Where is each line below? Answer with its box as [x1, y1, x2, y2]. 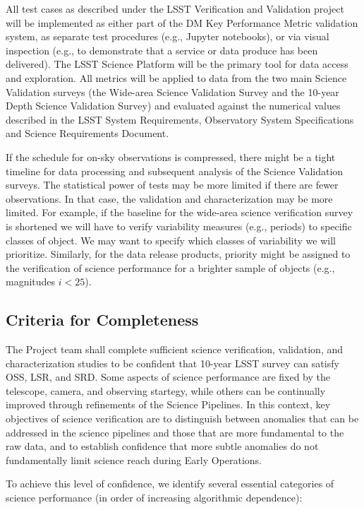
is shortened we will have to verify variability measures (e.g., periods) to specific [6, 218, 352, 233]
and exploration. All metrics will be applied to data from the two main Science [6, 70, 347, 85]
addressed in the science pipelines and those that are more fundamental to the [6, 425, 344, 439]
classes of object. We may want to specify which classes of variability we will [6, 232, 336, 247]
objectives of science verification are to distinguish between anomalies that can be [6, 411, 359, 426]
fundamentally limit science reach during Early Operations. [6, 452, 262, 467]
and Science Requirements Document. [6, 126, 169, 141]
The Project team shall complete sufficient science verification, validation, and [6, 342, 344, 357]
